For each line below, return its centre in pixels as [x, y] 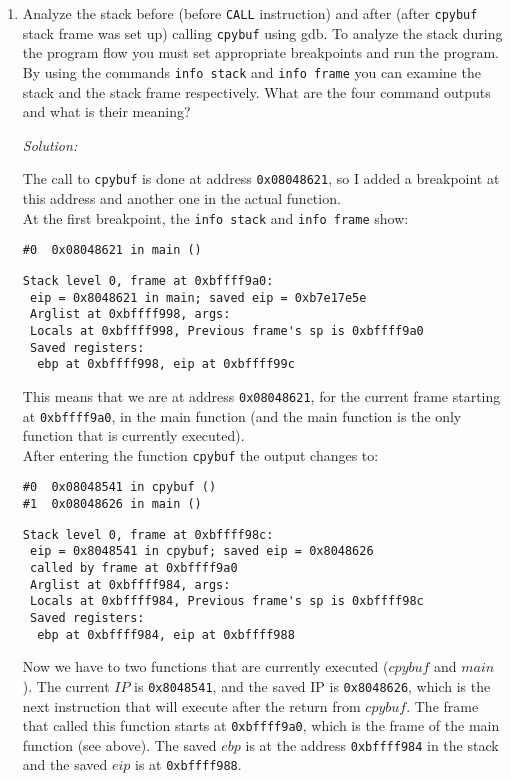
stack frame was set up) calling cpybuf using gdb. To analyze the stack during [262, 32]
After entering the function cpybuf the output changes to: [200, 454]
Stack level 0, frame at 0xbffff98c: [148, 534]
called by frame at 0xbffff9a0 [133, 568]
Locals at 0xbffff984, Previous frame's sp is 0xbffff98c [226, 601]
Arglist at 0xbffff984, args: [130, 584]
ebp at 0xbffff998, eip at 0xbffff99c [166, 364]
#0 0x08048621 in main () [112, 250]
